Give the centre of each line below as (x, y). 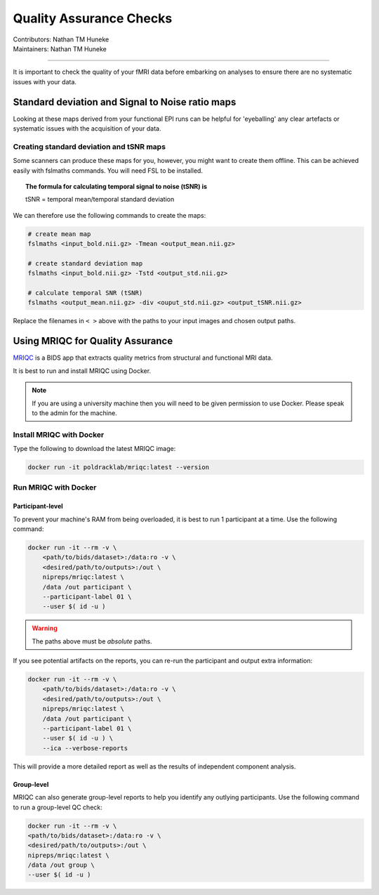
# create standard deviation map (85, 263)
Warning (45, 628)
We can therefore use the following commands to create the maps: (109, 215)
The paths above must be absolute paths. (92, 641)
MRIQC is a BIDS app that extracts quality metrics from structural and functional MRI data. (143, 358)
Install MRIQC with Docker (59, 434)
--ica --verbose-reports (85, 748)
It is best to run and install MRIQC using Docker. (82, 371)
